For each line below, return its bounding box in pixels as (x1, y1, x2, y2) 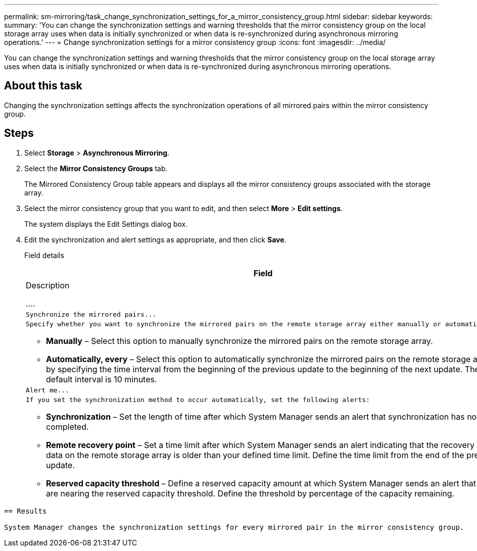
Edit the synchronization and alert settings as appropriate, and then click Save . (24, 235, 287, 244)
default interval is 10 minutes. (46, 374, 157, 384)
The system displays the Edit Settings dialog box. (24, 219, 188, 228)
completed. (46, 421, 89, 432)
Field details (24, 251, 65, 260)
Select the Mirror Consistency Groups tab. (24, 164, 168, 173)
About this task (4, 79, 82, 92)
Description (26, 280, 70, 290)
